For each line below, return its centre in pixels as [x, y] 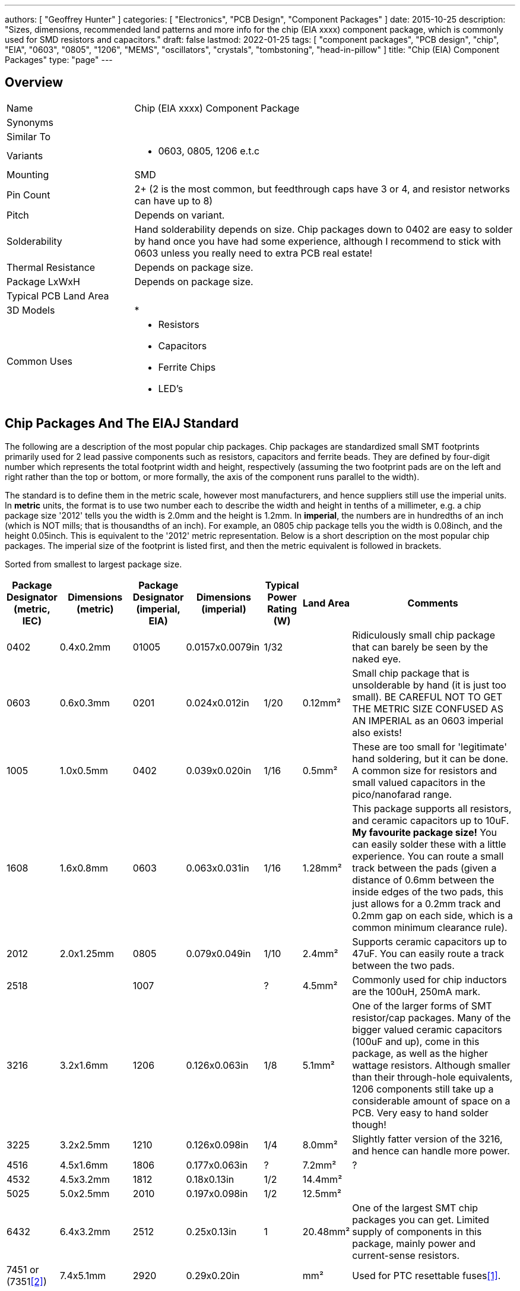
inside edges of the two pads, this [428, 891]
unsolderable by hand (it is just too [429, 685]
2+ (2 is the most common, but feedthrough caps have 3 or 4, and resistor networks [322, 189]
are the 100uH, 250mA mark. [416, 991]
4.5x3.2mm [85, 1179]
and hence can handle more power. [431, 1150]
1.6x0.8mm [84, 868]
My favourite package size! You [425, 832]
